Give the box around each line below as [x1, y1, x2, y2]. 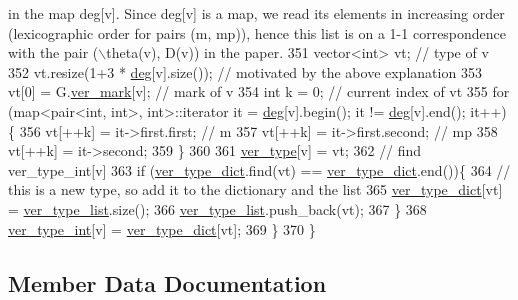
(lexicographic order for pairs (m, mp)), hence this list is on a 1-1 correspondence [8, 22, 507, 43]
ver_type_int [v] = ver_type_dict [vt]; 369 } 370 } [8, 218, 316, 239]
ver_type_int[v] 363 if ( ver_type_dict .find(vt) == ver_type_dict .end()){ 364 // [8, 159, 511, 180]
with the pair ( [8, 42, 99, 63]
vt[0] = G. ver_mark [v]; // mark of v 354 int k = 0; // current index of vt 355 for [8, 81, 510, 102]
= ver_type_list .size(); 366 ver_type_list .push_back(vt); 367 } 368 [8, 198, 427, 219]
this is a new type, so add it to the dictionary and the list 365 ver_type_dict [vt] [8, 179, 503, 200]
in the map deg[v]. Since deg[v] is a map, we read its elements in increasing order [8, 3, 505, 23]
